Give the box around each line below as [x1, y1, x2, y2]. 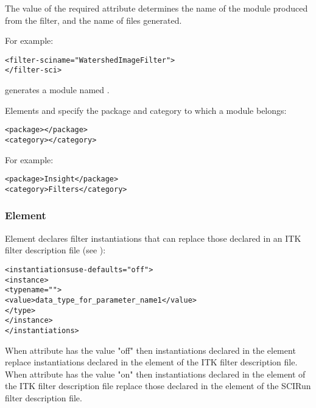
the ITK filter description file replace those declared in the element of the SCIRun [5, 379, 311, 392]
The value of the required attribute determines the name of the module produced [5, 2, 308, 14]
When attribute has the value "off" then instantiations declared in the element [5, 343, 296, 356]
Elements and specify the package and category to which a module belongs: [5, 104, 287, 116]
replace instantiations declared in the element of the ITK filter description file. [5, 356, 298, 368]
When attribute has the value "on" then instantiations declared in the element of [5, 367, 306, 380]
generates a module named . [5, 83, 110, 96]
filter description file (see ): [5, 244, 106, 256]
